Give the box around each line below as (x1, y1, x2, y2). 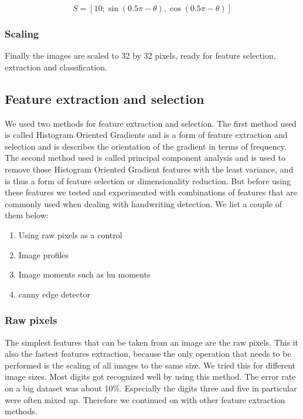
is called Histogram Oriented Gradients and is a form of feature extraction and (5, 129, 288, 141)
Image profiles (18, 248, 69, 261)
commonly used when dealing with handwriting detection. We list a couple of (5, 197, 282, 209)
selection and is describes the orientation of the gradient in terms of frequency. (5, 140, 287, 152)
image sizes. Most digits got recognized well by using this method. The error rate (5, 370, 296, 383)
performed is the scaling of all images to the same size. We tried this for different (5, 359, 296, 371)
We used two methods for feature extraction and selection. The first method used (5, 117, 297, 129)
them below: (5, 209, 49, 221)
